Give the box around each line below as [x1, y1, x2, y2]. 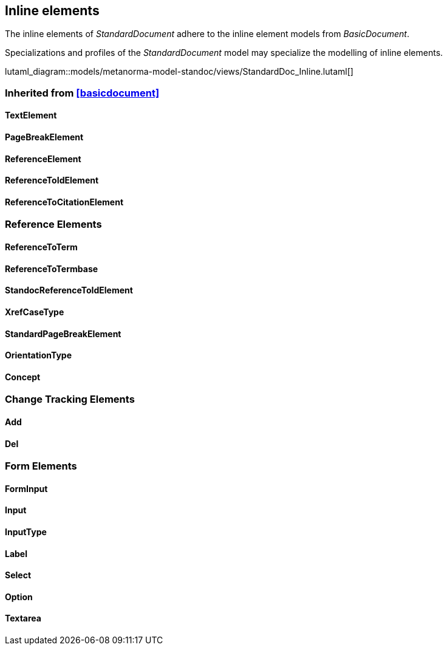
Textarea [5, 613, 41, 624]
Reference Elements [5, 218, 102, 231]
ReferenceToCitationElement [5, 196, 124, 207]
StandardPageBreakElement [5, 328, 121, 339]
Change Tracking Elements [5, 393, 135, 406]
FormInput [5, 483, 48, 494]
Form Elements [5, 460, 77, 473]
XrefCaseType [5, 306, 64, 317]
